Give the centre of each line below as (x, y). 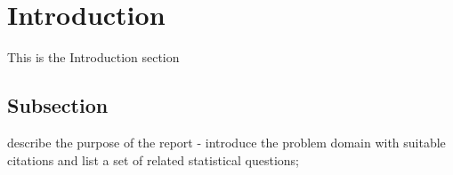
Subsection (58, 105)
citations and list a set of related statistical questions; (154, 159)
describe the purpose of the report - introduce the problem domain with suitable (226, 142)
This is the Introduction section (93, 57)
